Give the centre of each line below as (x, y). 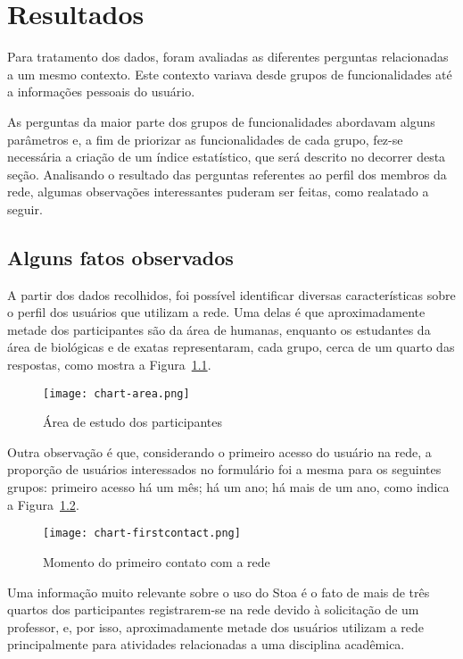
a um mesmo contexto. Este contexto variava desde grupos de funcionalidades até (230, 74)
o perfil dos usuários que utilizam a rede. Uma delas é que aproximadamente (216, 312)
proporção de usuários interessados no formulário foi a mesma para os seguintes (224, 469)
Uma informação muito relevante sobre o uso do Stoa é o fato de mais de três (219, 592)
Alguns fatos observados (120, 257)
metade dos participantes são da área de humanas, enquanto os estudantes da (219, 329)
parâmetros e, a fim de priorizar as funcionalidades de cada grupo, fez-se (205, 139)
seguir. (25, 209)
